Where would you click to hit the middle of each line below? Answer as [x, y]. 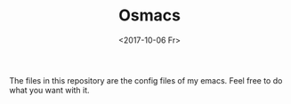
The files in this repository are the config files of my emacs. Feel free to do [146, 80]
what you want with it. [50, 90]
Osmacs [150, 16]
